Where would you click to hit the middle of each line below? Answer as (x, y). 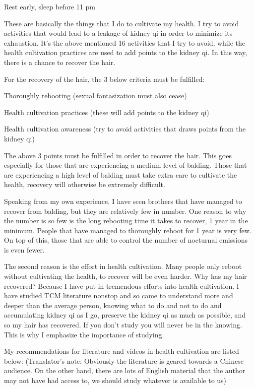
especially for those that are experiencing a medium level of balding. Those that (126, 165)
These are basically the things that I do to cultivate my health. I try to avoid (122, 23)
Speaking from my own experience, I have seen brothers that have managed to (123, 201)
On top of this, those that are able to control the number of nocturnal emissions (126, 240)
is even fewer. (24, 249)
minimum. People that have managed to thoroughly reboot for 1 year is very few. (128, 230)
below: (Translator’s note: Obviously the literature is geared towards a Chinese (124, 360)
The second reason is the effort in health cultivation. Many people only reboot (123, 266)
